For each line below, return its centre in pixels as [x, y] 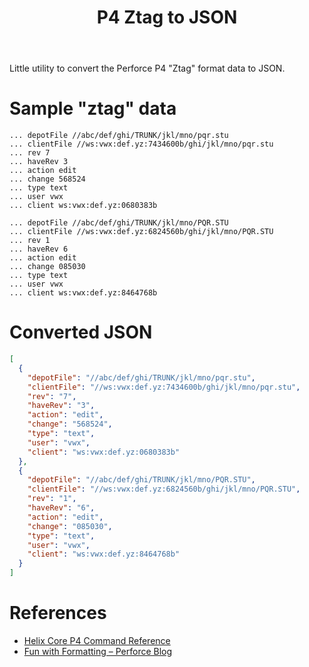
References [58, 613]
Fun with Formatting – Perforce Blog [98, 651]
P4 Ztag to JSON [167, 17]
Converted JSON [81, 332]
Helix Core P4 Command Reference [97, 640]
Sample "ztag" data [93, 108]
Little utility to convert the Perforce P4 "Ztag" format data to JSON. [147, 68]
